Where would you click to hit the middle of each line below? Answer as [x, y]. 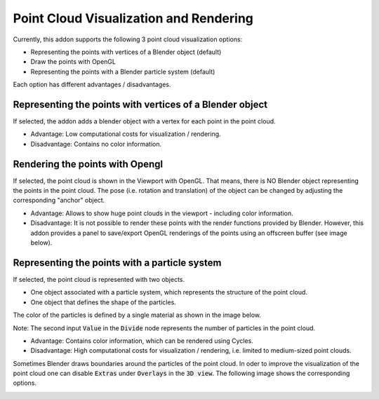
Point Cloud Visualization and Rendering [133, 18]
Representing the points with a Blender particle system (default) [123, 72]
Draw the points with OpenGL [73, 62]
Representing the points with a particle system [117, 263]
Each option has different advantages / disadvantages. [92, 85]
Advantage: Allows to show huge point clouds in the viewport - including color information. [162, 213]
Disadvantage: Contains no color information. [96, 144]
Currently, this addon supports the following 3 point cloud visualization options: [128, 39]
